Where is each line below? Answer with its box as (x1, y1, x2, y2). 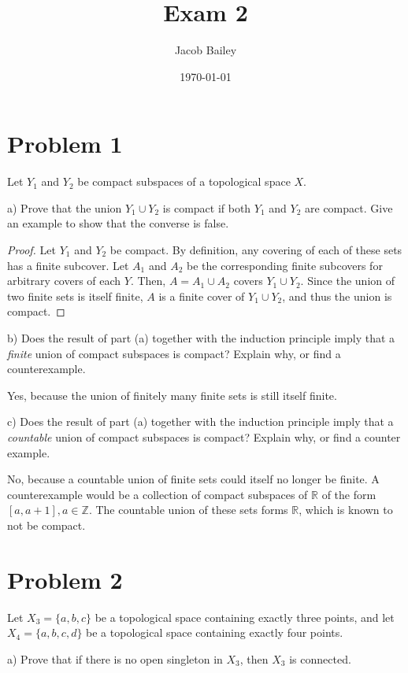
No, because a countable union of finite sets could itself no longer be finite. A (7, 471, 380, 487)
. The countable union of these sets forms (88, 501, 288, 518)
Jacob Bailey (174, 42, 237, 58)
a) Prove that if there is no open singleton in (7, 650, 223, 667)
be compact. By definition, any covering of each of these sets (109, 242, 402, 258)
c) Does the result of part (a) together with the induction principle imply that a (7, 413, 394, 430)
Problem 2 (7, 563, 123, 595)
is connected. (289, 650, 351, 667)
